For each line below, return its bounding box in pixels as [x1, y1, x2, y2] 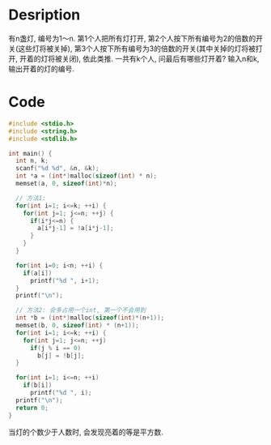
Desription [8, 6, 81, 24]
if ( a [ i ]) [23, 269, 53, 277]
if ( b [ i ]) [23, 381, 53, 390]
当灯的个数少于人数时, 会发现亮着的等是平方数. [8, 427, 164, 437]
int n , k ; [15, 156, 49, 165]
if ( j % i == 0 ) [29, 344, 82, 352]
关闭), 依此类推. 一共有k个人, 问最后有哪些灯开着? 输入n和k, [61, 53, 260, 63]
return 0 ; [15, 404, 49, 412]
